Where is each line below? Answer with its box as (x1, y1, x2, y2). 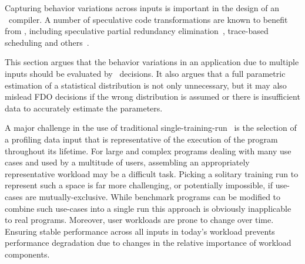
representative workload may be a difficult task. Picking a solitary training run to (5, 167, 299, 180)
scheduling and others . (5, 36, 89, 48)
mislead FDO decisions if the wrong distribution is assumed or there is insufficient (5, 90, 300, 103)
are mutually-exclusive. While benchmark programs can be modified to (25, 190, 281, 202)
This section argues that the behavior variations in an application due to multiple (5, 56, 299, 68)
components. (5, 248, 50, 260)
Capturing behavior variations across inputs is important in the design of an (5, 2, 279, 13)
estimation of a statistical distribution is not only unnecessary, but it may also (5, 79, 287, 91)
